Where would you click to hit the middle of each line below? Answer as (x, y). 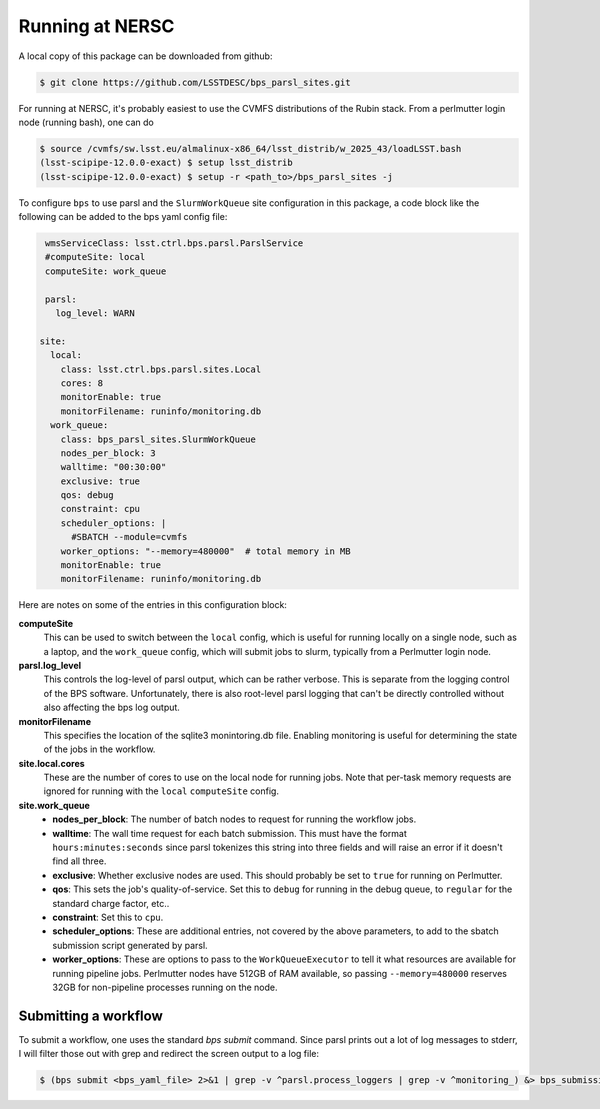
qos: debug (87, 495)
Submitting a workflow (91, 1015)
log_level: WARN (95, 313)
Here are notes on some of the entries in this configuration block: (152, 605)
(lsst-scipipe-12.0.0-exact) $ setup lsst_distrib (166, 163)
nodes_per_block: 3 (108, 453)
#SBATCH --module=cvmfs (129, 537)
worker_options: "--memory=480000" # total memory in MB (205, 551)
